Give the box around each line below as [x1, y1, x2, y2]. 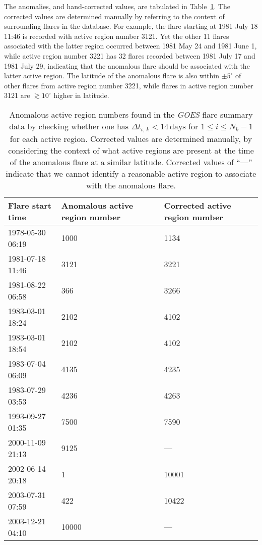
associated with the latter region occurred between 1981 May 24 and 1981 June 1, [4, 40, 257, 51]
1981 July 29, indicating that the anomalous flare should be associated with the [4, 60, 250, 71]
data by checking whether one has [9, 120, 129, 132]
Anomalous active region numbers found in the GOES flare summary [9, 108, 253, 120]
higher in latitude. [53, 90, 109, 101]
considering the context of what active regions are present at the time [8, 144, 254, 156]
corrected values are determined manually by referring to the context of [4, 11, 225, 21]
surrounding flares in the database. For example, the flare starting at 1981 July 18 [4, 21, 258, 31]
